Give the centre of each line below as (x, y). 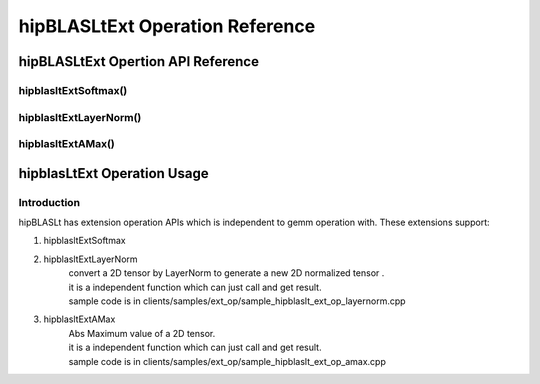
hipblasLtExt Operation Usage (113, 173)
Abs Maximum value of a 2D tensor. (142, 333)
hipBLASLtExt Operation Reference (167, 26)
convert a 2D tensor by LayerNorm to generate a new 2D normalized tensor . (226, 273)
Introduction (49, 202)
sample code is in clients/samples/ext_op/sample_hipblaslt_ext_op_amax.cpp (227, 361)
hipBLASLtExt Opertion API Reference (139, 61)
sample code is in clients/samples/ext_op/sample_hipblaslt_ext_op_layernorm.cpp (237, 301)
